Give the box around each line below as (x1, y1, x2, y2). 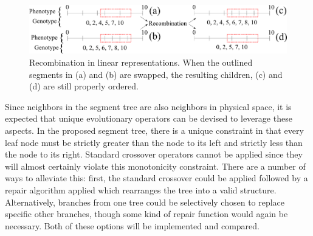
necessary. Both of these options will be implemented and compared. (5, 219, 260, 232)
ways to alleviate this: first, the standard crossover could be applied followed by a (5, 172, 308, 184)
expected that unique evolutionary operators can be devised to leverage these (5, 112, 292, 125)
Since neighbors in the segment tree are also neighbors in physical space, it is (5, 100, 292, 113)
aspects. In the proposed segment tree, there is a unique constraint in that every (5, 123, 304, 136)
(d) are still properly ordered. (29, 80, 139, 92)
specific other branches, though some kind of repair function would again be (5, 207, 288, 220)
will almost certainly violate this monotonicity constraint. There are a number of (5, 159, 306, 172)
